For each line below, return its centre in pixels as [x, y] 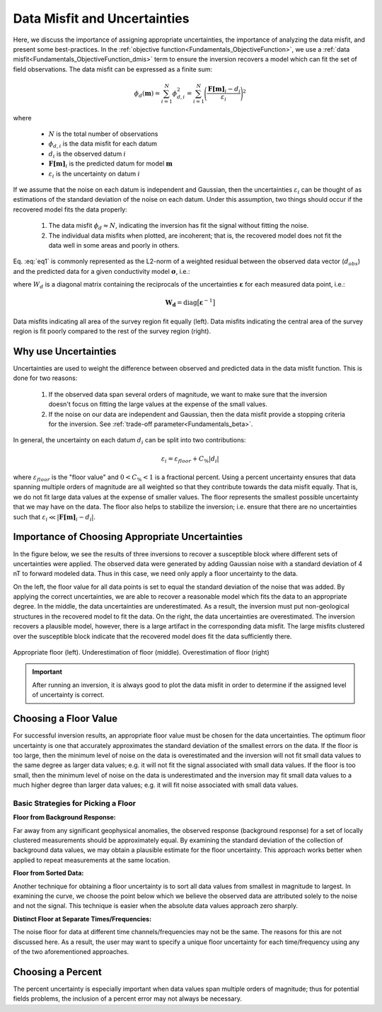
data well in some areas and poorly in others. [114, 245]
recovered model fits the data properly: [70, 209]
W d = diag [181, 304]
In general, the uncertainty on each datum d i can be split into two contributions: [129, 441]
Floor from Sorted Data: [48, 873]
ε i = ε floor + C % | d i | [190, 459]
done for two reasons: [45, 378]
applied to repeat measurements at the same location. [92, 860]
